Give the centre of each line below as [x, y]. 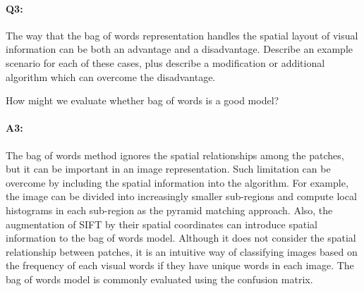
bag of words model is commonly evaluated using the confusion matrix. [159, 279]
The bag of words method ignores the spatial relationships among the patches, [175, 155]
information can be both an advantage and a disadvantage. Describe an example [179, 49]
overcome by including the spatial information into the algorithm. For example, [177, 182]
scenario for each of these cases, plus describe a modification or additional [165, 62]
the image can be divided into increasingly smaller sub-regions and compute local [181, 196]
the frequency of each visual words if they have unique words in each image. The [180, 265]
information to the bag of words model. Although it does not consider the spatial [181, 238]
